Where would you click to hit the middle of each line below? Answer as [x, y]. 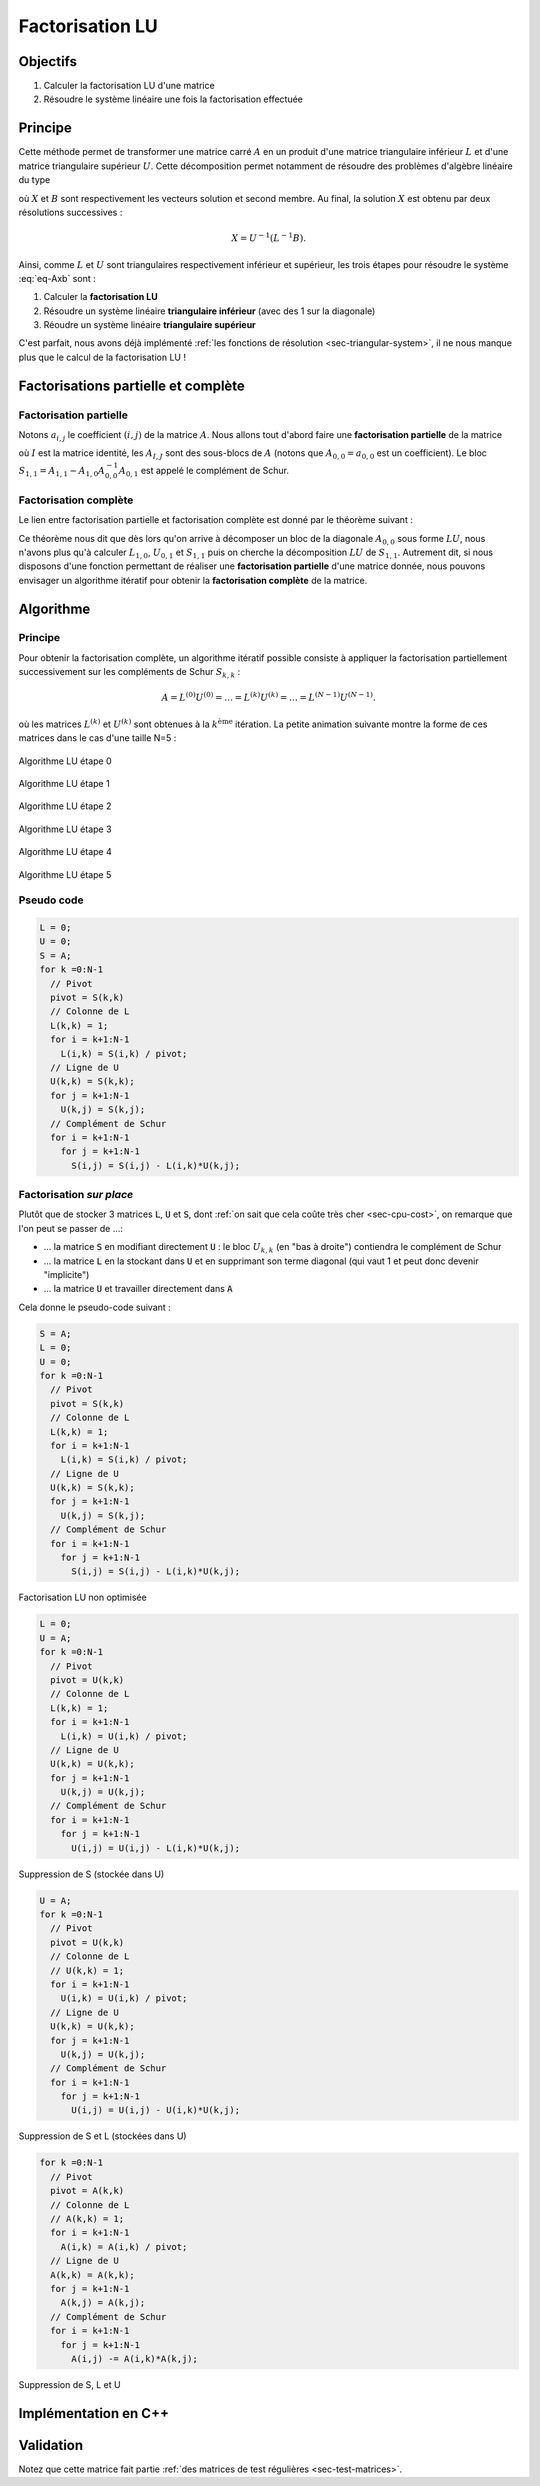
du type [34, 180]
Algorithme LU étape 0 [65, 761]
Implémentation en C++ [94, 2413]
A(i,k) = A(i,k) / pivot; [124, 2246]
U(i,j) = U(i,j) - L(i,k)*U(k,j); [155, 1848]
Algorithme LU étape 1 [64, 783]
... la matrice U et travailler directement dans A [138, 1289]
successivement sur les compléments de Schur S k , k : [129, 673]
